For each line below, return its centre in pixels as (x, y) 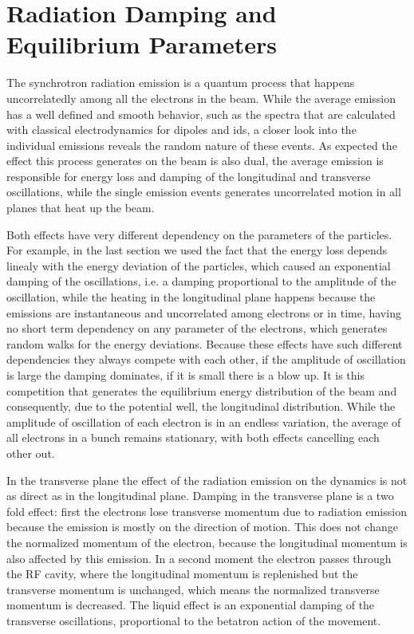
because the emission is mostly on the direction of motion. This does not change (202, 527)
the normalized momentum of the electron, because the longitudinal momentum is (207, 542)
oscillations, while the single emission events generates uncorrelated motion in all (204, 192)
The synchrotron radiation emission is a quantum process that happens (181, 83)
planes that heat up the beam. (81, 208)
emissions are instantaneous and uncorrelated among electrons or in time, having (204, 312)
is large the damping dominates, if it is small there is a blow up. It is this (185, 375)
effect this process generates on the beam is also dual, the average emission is (195, 161)
